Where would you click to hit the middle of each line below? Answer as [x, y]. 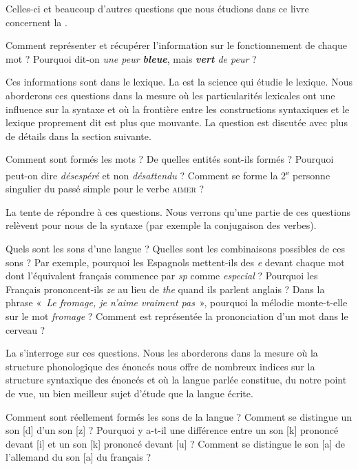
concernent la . [36, 22]
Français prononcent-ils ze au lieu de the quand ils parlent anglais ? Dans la [165, 289]
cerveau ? [25, 329]
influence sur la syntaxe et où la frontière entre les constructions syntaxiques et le [178, 109]
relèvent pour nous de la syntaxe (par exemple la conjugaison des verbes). [161, 225]
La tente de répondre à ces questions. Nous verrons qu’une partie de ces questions [178, 211]
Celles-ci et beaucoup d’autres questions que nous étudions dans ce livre [157, 8]
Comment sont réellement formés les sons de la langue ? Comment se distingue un [179, 416]
